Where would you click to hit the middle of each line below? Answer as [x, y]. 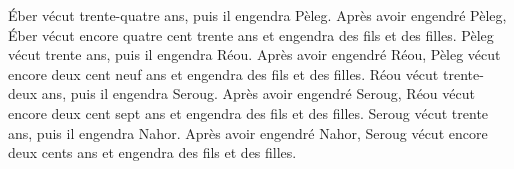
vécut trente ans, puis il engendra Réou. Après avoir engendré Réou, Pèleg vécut [254, 54]
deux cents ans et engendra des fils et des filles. [152, 152]
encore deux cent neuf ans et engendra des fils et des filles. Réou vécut [223, 73]
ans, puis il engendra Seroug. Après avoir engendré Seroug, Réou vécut [258, 93]
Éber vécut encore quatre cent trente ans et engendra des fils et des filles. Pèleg [251, 34]
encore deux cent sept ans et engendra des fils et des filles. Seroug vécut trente [248, 112]
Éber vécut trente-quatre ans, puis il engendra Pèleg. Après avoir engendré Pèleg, [257, 15]
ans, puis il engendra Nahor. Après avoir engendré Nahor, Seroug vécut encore [248, 132]
